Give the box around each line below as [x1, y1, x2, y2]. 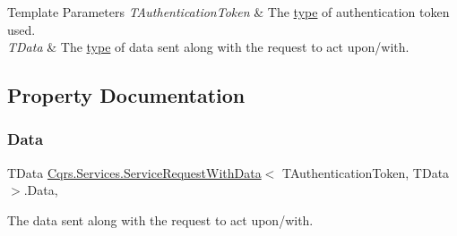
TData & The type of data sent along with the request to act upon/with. [7, 38, 410, 56]
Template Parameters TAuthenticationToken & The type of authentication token [7, 3, 450, 21]
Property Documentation [7, 81, 246, 109]
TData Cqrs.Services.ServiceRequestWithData [7, 163, 262, 181]
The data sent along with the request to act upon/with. [7, 210, 314, 229]
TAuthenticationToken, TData [281, 163, 450, 181]
